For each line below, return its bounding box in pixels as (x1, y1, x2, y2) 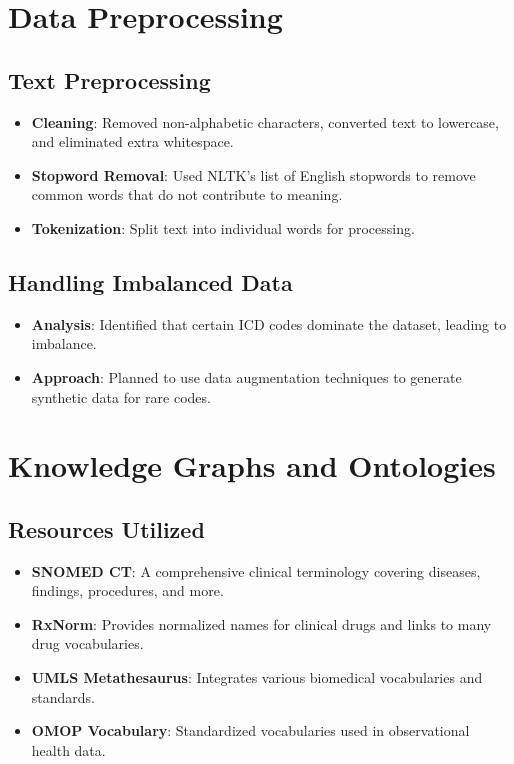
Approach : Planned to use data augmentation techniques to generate (31, 366, 462, 387)
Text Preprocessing (8, 64, 211, 95)
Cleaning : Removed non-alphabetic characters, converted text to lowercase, (31, 111, 499, 132)
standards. (31, 686, 96, 707)
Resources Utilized (8, 513, 205, 544)
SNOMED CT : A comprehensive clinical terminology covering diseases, (31, 560, 481, 581)
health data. (31, 739, 106, 760)
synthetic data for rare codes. (31, 386, 211, 407)
